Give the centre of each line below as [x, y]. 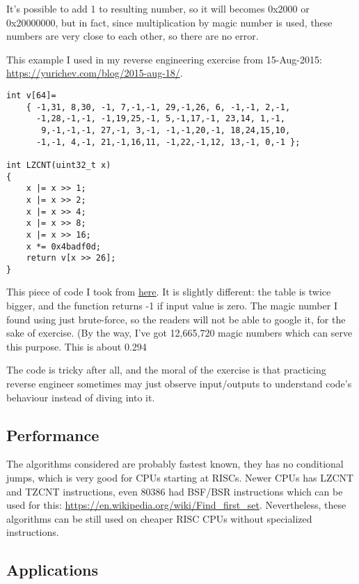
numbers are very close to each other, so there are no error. [133, 36]
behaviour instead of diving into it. [81, 397]
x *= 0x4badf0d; [64, 246]
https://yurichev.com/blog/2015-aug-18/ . [95, 73]
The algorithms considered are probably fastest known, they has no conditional [175, 464]
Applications [53, 570]
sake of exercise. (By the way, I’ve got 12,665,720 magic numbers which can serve [179, 333]
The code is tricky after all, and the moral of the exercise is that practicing [166, 370]
